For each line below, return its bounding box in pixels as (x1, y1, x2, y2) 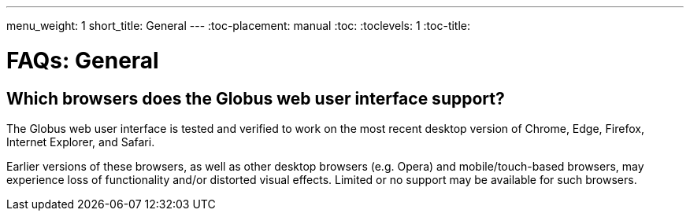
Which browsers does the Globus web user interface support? (6, 88, 505, 108)
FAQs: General (6, 46, 159, 74)
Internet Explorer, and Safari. (6, 134, 155, 149)
